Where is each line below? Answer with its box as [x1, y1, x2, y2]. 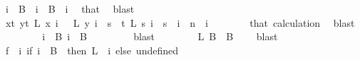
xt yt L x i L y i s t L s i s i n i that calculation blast [5, 15, 355, 30]
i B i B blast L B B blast [42, 29, 278, 44]
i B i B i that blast [5, 1, 135, 16]
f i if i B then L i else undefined [5, 42, 179, 57]
